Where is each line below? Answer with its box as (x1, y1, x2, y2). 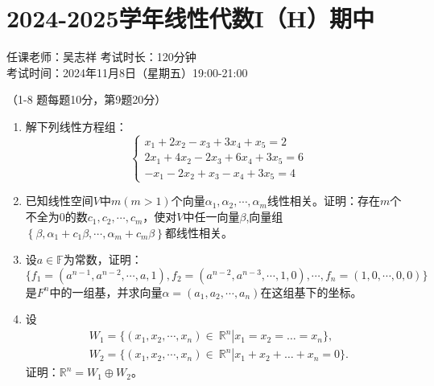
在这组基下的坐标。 (260, 283, 362, 300)
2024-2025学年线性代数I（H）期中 (6, 2, 374, 35)
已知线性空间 (25, 192, 93, 209)
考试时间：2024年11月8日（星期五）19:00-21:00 (6, 64, 248, 80)
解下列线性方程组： (25, 117, 127, 134)
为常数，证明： (63, 251, 143, 268)
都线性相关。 (164, 224, 233, 240)
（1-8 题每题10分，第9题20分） (6, 91, 167, 108)
